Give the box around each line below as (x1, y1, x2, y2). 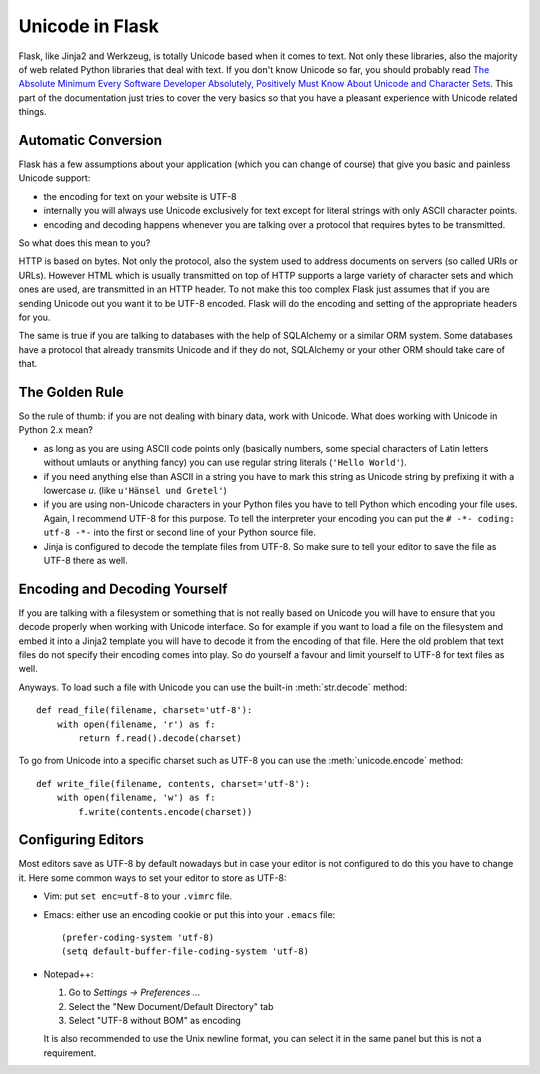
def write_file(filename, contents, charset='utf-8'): (36, 778, 311, 789)
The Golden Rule (18, 383, 124, 400)
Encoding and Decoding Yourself (18, 580, 228, 597)
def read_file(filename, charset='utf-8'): (36, 705, 253, 716)
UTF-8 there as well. (43, 554, 129, 566)
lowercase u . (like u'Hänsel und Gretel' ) (43, 484, 227, 496)
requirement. (43, 1046, 97, 1059)
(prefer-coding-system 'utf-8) (61, 931, 215, 943)
